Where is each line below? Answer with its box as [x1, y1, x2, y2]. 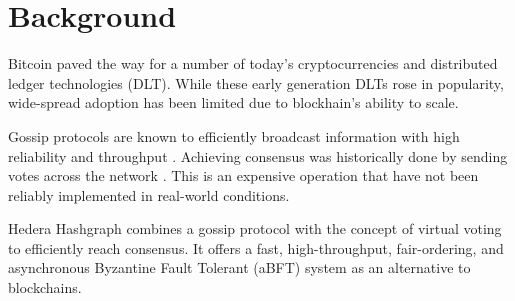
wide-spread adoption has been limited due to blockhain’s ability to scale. [8, 92, 459, 113]
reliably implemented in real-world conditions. [8, 184, 290, 205]
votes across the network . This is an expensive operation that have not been [8, 165, 479, 186]
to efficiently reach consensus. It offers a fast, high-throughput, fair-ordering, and [8, 237, 504, 258]
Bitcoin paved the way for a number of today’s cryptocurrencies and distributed [8, 53, 498, 74]
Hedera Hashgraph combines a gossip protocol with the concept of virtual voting [8, 218, 502, 239]
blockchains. [8, 277, 82, 298]
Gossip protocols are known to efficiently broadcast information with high [8, 125, 460, 146]
